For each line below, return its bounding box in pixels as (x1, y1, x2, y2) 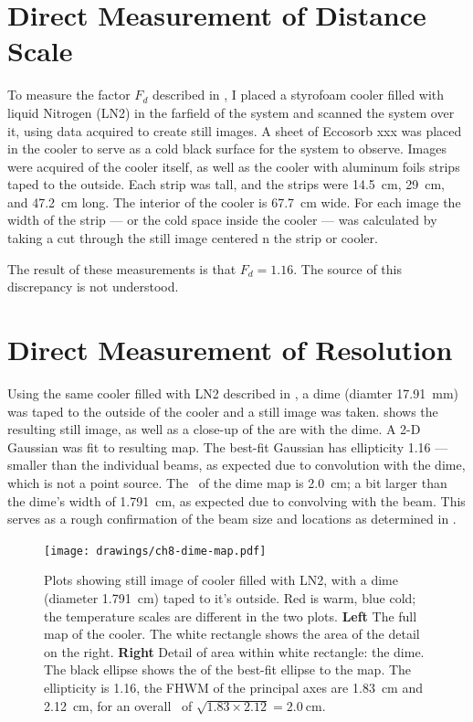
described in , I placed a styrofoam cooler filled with (152, 85, 445, 104)
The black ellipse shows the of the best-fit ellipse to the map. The (44, 660, 412, 679)
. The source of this (293, 259, 403, 278)
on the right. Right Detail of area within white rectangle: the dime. (44, 642, 425, 661)
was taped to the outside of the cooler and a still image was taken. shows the (7, 401, 438, 420)
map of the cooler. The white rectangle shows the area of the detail (44, 624, 420, 643)
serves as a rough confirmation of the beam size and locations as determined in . (7, 509, 457, 528)
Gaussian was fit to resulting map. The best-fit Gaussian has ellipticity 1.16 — (7, 437, 448, 456)
